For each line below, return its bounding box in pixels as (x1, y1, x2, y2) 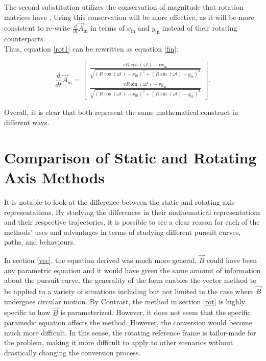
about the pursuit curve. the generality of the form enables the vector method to (4, 275, 257, 285)
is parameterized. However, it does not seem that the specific (60, 307, 251, 318)
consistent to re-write (4, 22, 70, 33)
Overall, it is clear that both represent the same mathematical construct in (4, 107, 238, 117)
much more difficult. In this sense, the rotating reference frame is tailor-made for (4, 327, 256, 338)
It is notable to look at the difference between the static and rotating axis (4, 196, 235, 207)
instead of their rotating (162, 22, 237, 33)
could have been (207, 255, 257, 266)
